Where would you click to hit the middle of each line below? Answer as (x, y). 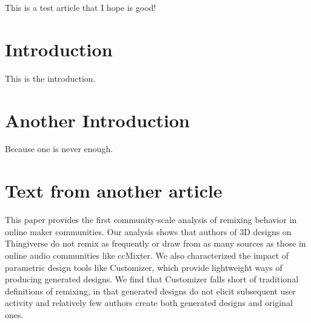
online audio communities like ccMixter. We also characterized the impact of (147, 255)
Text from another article (114, 191)
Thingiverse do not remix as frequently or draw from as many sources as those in (155, 243)
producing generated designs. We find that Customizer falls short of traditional (152, 279)
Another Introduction (98, 120)
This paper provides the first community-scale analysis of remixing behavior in (151, 220)
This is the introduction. (50, 78)
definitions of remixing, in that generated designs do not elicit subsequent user (150, 291)
